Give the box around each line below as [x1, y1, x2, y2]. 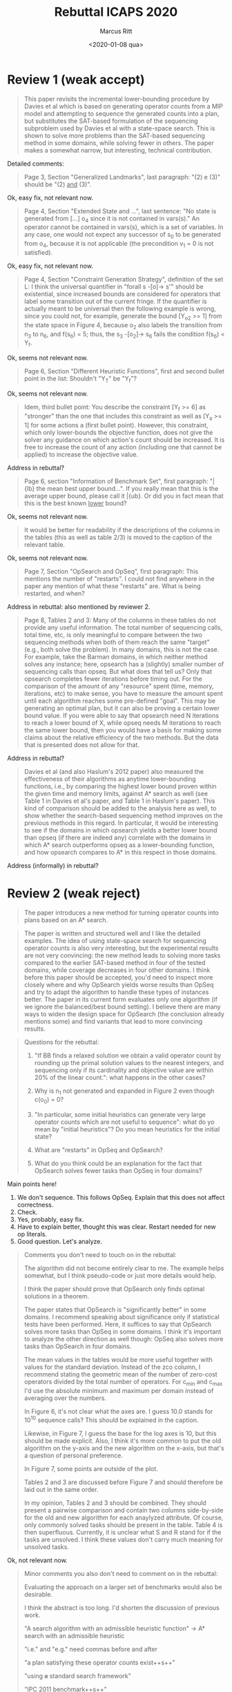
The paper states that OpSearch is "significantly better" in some [23, 1305, 206, 1314]
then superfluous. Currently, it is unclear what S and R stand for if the [23, 1528, 222, 1536]
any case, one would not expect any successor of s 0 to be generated [23, 231, 221, 240]
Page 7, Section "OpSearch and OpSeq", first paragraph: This [23, 567, 199, 575]
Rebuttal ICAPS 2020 [54, 4, 178, 20]
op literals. [17, 1230, 48, 1238]
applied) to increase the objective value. [23, 450, 139, 458]
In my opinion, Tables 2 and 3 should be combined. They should [23, 1499, 207, 1507]
